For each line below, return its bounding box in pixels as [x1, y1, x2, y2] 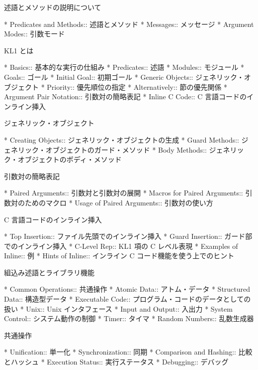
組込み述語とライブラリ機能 [4, 267, 94, 277]
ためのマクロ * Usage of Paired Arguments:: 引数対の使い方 [24, 197, 213, 207]
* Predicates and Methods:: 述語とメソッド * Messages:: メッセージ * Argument [4, 18, 254, 29]
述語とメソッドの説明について [4, 2, 101, 12]
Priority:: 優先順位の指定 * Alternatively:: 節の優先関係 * [47, 81, 228, 92]
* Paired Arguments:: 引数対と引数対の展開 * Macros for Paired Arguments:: [4, 187, 243, 198]
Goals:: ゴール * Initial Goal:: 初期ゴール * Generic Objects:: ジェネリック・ [4, 71, 244, 82]
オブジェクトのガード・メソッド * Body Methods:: [45, 144, 207, 155]
